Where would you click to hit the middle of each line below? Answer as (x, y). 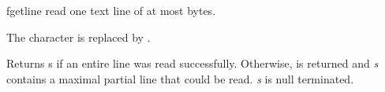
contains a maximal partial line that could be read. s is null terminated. (180, 78)
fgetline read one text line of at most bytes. (111, 10)
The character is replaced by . (78, 37)
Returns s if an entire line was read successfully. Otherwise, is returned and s (192, 63)
